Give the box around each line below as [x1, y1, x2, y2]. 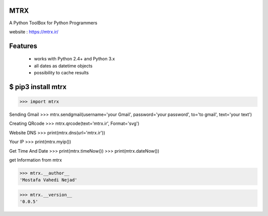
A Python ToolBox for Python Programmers [9, 20, 98, 26]
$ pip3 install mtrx [9, 82, 67, 91]
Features [9, 42, 37, 50]
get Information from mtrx [9, 157, 62, 163]
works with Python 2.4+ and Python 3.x [34, 56, 115, 62]
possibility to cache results [34, 70, 89, 76]
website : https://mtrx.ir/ [9, 29, 59, 35]
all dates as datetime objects [34, 62, 93, 69]
